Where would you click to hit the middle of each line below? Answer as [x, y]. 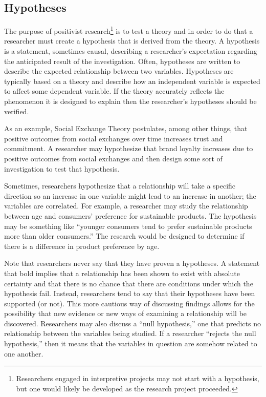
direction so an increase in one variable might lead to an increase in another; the [130, 195]
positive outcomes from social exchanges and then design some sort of [113, 158]
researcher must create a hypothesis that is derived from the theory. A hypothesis [132, 41]
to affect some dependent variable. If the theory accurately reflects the [114, 91]
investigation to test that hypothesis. [62, 168]
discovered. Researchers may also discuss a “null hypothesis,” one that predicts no [132, 323]
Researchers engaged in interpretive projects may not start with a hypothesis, [138, 378]
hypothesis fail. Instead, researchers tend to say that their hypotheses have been [130, 293]
